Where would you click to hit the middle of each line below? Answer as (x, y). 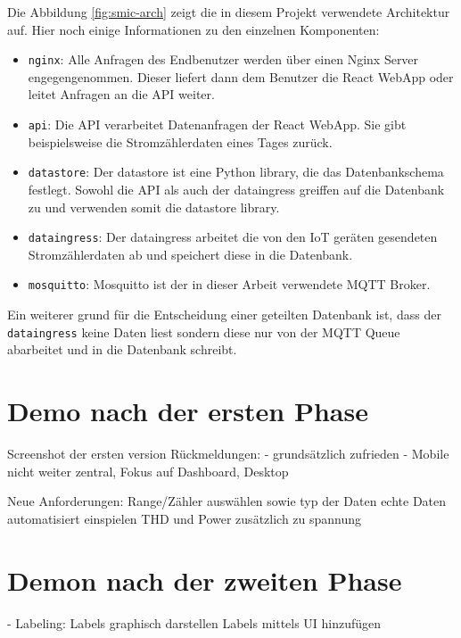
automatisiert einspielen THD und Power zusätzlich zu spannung (185, 518)
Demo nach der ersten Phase (188, 411)
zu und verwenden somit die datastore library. (154, 207)
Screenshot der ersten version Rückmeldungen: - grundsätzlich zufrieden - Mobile (228, 453)
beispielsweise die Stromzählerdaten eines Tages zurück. (180, 141)
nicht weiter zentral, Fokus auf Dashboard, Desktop (148, 471)
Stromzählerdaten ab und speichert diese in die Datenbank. (190, 254)
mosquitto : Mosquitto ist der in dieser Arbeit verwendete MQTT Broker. (229, 284)
